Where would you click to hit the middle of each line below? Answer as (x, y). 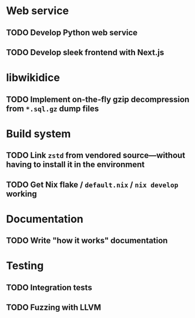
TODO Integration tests (49, 287)
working (21, 194)
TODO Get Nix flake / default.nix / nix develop (92, 184)
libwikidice (33, 78)
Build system (38, 134)
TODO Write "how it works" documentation (87, 241)
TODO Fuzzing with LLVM (54, 308)
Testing (25, 266)
